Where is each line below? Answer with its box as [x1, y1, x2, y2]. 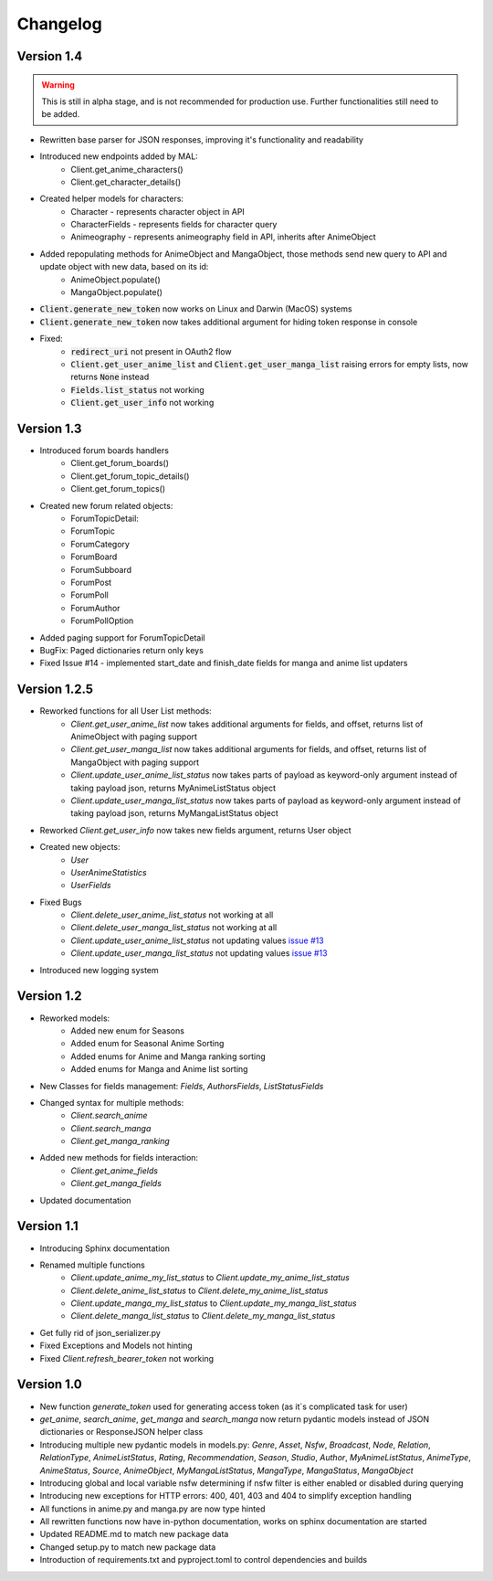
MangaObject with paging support [70, 757, 200, 768]
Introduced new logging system [39, 964, 159, 975]
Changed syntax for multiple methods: [39, 1097, 184, 1108]
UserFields [70, 880, 111, 891]
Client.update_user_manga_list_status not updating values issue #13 [70, 948, 328, 959]
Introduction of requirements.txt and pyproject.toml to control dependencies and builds [39, 1554, 368, 1565]
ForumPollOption [70, 615, 134, 626]
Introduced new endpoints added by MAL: [39, 151, 198, 162]
